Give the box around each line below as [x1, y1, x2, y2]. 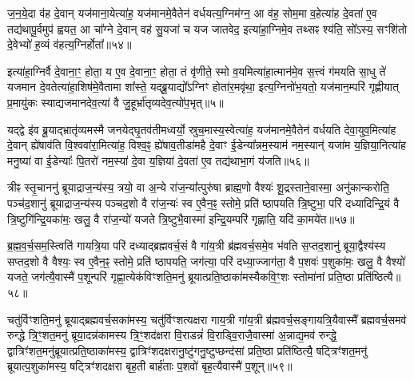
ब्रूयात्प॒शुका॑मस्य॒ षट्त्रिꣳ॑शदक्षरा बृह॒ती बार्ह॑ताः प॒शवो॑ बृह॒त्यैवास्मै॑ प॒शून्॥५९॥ [7, 358, 293, 374]
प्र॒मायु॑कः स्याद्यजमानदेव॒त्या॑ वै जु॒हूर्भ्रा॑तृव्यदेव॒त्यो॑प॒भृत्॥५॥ [7, 93, 224, 110]
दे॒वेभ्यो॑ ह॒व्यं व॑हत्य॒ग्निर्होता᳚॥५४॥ [7, 36, 132, 53]
